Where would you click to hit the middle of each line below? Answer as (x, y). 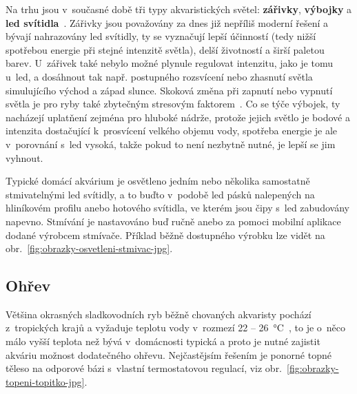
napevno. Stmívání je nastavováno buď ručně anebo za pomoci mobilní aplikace (173, 221)
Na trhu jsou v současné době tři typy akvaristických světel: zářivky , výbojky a (179, 9)
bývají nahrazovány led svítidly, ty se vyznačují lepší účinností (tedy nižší (161, 36)
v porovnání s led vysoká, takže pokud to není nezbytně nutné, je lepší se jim (171, 144)
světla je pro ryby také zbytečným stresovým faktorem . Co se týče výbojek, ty (173, 104)
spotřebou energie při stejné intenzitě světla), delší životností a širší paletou (165, 49)
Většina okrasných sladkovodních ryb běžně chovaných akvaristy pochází (159, 314)
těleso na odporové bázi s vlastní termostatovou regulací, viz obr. (144, 368)
